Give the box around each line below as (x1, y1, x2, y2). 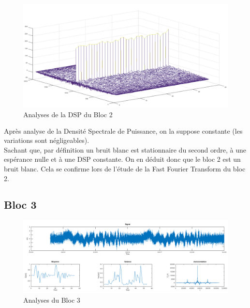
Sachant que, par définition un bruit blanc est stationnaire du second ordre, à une (4, 144, 246, 154)
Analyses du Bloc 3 (23, 294, 80, 305)
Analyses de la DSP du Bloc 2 (23, 109, 113, 120)
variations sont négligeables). (4, 135, 89, 145)
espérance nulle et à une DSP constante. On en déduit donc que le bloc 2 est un (4, 154, 241, 164)
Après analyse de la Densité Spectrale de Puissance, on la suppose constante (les (4, 125, 243, 136)
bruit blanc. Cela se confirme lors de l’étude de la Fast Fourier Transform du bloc (4, 164, 246, 174)
